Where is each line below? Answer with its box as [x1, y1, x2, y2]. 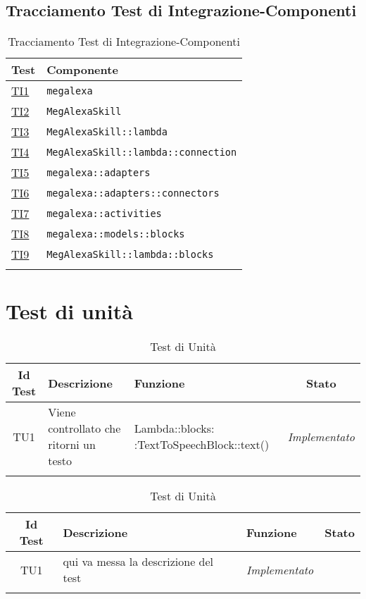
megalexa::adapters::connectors [46, 187, 220, 199]
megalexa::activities [46, 207, 162, 219]
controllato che [48, 420, 121, 437]
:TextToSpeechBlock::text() [134, 436, 270, 453]
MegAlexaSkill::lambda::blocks [46, 248, 214, 260]
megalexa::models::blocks [46, 228, 185, 240]
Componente [46, 61, 118, 78]
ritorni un [48, 436, 96, 453]
